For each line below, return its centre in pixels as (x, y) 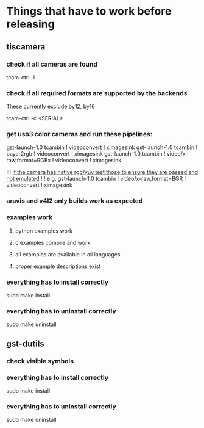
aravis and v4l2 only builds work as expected (75, 201)
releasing (30, 24)
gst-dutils (25, 343)
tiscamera (26, 47)
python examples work (44, 231)
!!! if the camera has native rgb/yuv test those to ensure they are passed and (102, 172)
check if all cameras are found (52, 64)
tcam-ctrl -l (21, 77)
